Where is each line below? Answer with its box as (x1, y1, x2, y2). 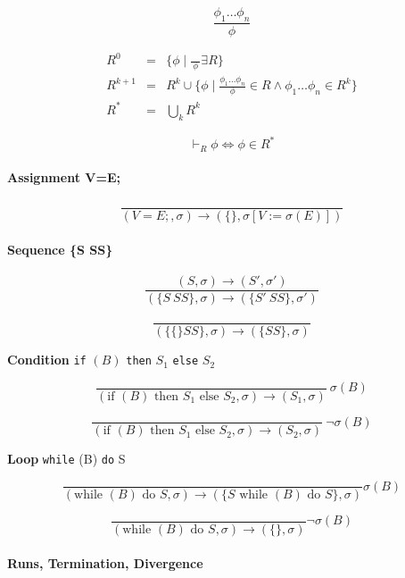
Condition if (7, 350, 87, 369)
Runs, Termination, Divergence (7, 553, 203, 572)
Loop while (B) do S (7, 449, 126, 468)
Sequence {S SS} (7, 240, 113, 259)
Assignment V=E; (7, 168, 120, 187)
